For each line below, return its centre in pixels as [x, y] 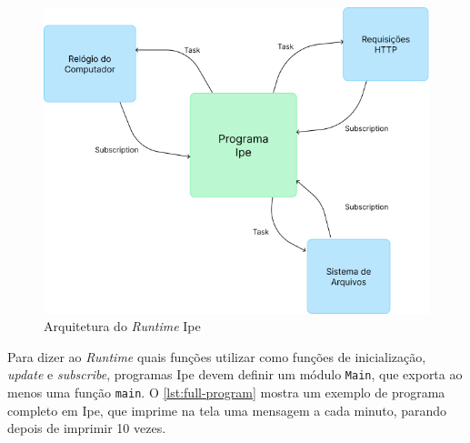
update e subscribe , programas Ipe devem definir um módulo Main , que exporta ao [235, 374]
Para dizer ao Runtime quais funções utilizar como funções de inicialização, [217, 356]
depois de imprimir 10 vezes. [87, 428]
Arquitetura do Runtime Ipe [122, 326]
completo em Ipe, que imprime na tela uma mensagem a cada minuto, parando [227, 410]
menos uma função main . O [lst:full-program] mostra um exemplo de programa [226, 393]
